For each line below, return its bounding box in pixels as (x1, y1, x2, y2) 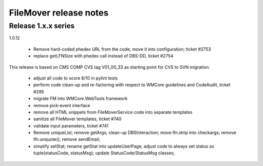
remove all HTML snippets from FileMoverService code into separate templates (33, 109, 192, 115)
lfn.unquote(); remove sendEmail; (33, 136, 100, 142)
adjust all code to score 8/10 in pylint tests (33, 75, 118, 81)
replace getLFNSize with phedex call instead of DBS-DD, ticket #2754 (33, 53, 174, 59)
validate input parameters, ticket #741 (33, 123, 109, 129)
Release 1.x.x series (9, 21, 75, 30)
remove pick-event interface (33, 102, 90, 108)
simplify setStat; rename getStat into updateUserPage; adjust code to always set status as (33, 143, 214, 149)
